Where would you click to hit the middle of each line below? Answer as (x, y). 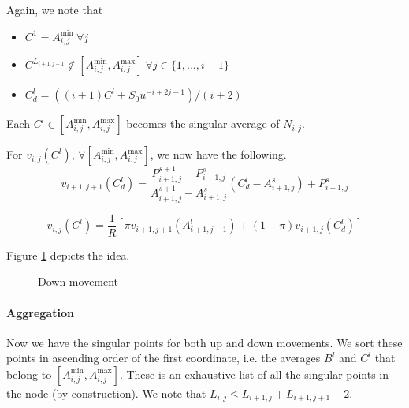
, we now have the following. (218, 154)
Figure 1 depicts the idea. (68, 255)
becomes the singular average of (203, 124)
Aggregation (40, 312)
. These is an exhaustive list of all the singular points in (254, 374)
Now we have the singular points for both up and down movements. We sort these (204, 342)
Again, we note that (55, 9)
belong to (29, 374)
